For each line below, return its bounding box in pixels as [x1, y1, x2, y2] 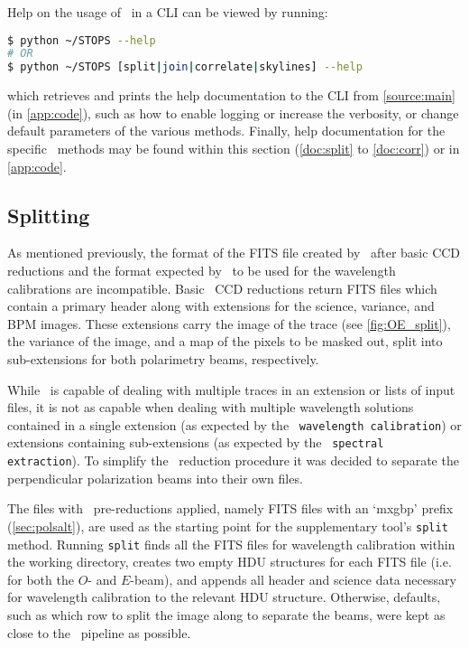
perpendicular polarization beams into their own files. [7, 468, 303, 487]
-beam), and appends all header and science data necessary [130, 569, 456, 588]
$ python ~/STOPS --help [7, 33, 156, 47]
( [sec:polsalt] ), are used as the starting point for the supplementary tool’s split [7, 516, 448, 535]
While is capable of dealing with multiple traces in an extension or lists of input [7, 380, 455, 399]
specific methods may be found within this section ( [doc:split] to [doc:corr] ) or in [7, 139, 460, 157]
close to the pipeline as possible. [7, 623, 191, 642]
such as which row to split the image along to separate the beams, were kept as [7, 605, 446, 624]
